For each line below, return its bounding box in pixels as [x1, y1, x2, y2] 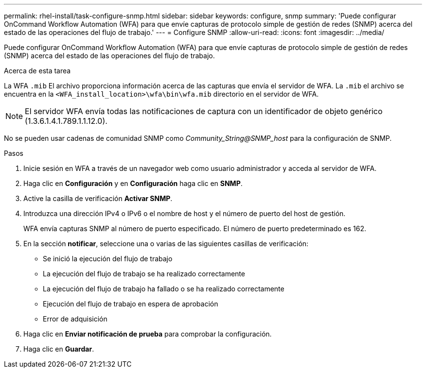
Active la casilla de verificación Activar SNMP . [23, 194, 173, 203]
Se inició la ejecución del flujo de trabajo [43, 254, 173, 263]
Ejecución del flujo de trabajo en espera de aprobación [43, 300, 218, 308]
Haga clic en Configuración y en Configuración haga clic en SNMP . [23, 179, 243, 187]
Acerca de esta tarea [4, 67, 71, 75]
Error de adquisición [43, 315, 107, 323]
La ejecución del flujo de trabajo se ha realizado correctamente [43, 270, 245, 278]
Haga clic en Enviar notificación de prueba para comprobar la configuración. [23, 330, 272, 338]
